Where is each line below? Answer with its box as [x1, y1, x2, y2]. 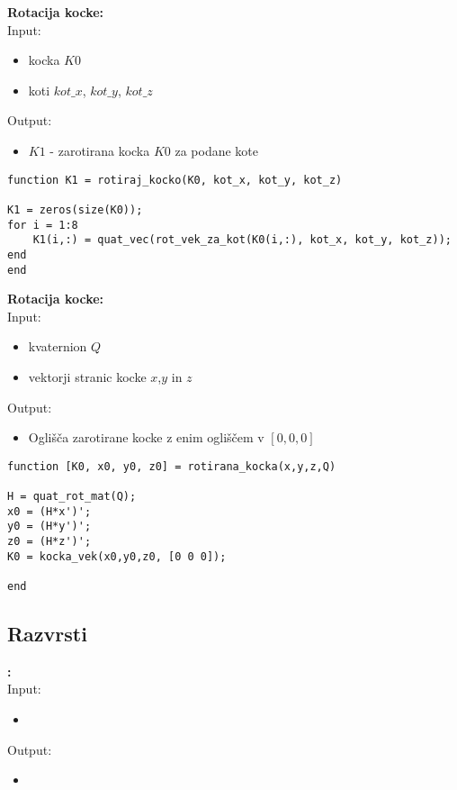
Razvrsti [7, 620, 87, 648]
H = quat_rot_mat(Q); [7, 490, 137, 504]
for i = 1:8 [7, 218, 78, 232]
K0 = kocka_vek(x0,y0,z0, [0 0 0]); [7, 549, 227, 563]
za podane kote [175, 141, 259, 159]
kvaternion [28, 337, 87, 356]
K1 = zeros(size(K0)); [7, 203, 143, 216]
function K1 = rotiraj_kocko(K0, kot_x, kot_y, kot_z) [7, 173, 343, 186]
